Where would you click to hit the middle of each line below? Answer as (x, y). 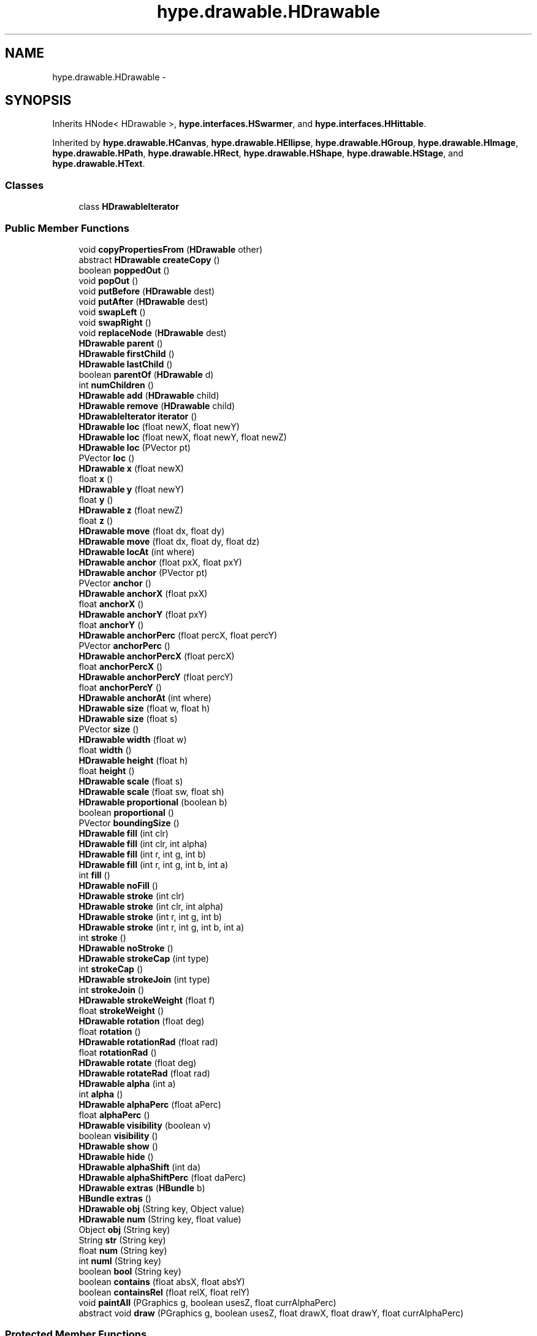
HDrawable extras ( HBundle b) (142, 1188)
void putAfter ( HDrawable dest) (143, 301)
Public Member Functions (67, 228)
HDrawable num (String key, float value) (160, 1219)
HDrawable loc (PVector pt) (135, 447)
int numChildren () (116, 385)
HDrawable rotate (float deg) (138, 1062)
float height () (107, 770)
